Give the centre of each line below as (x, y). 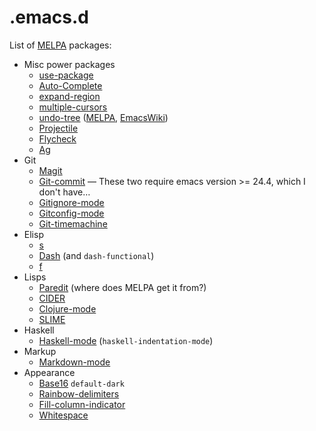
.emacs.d (49, 17)
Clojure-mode (67, 308)
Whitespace (63, 415)
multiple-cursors (73, 107)
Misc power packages (69, 64)
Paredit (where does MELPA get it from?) (122, 287)
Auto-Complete (70, 85)
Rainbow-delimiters (79, 393)
